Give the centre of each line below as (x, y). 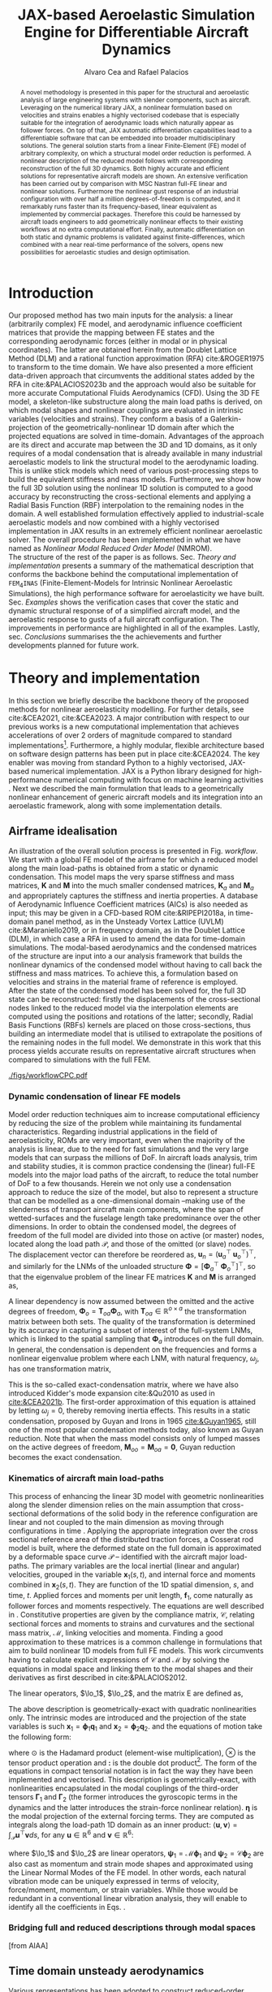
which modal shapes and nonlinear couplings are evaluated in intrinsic (126, 410)
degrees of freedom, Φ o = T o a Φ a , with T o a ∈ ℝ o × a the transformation (127, 1311)
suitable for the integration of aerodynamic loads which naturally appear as (127, 122)
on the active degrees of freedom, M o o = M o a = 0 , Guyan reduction (122, 1448)
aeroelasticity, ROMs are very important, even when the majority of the (127, 1140)
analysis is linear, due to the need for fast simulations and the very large (129, 1149)
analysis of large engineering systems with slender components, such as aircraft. (136, 100)
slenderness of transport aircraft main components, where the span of (126, 1209)
